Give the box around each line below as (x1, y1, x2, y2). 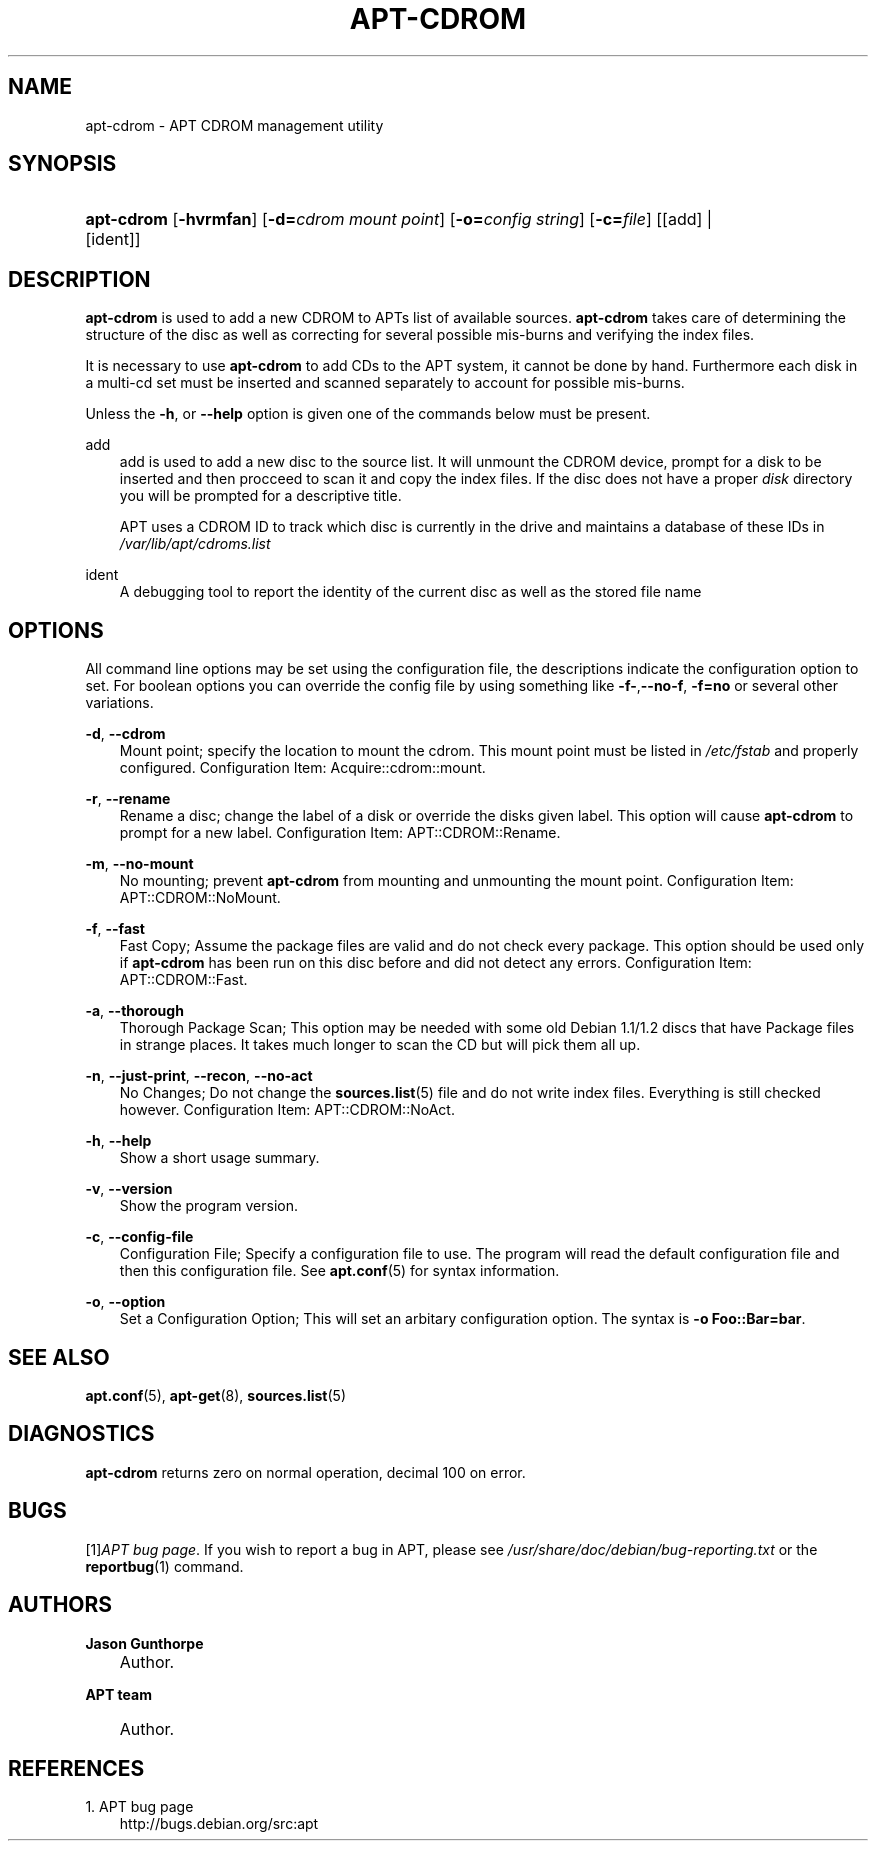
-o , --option (85, 1293, 166, 1311)
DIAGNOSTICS (8, 1421, 155, 1447)
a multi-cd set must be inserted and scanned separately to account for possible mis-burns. (85, 374, 685, 392)
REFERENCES (8, 1755, 145, 1781)
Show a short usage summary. (119, 1149, 320, 1167)
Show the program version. (119, 1197, 298, 1215)
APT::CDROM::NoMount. (119, 889, 281, 907)
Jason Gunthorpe (85, 1634, 204, 1652)
